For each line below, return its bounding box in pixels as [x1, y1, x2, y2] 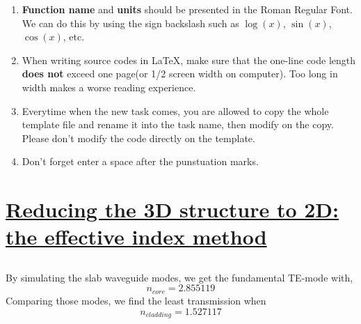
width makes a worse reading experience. [22, 79, 196, 94]
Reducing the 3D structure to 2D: [6, 195, 339, 224]
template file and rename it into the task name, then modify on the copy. [22, 117, 334, 132]
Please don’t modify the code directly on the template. [22, 130, 255, 145]
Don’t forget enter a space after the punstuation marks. [22, 154, 259, 169]
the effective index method [6, 222, 267, 251]
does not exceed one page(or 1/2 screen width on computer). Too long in [22, 66, 338, 81]
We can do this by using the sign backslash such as [22, 15, 239, 30]
